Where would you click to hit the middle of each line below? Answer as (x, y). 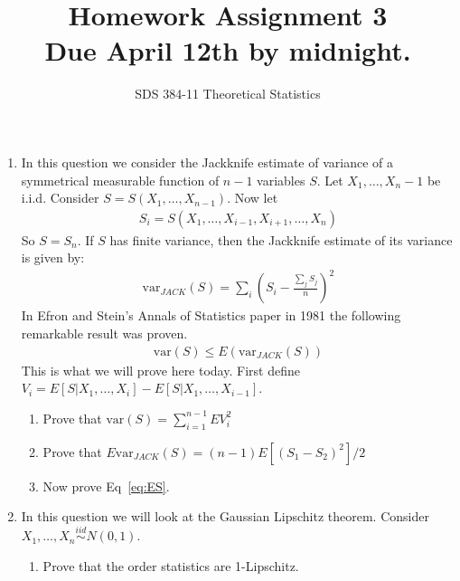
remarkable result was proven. (104, 333)
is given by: (53, 257)
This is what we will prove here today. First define (160, 370)
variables (281, 180)
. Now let (253, 198)
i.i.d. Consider (60, 198)
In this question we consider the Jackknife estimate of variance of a (207, 162)
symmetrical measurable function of (120, 180)
